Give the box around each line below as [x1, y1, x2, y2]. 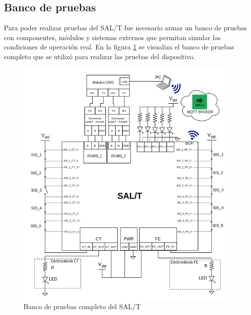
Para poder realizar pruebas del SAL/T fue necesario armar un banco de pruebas [4, 22, 247, 33]
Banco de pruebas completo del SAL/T [23, 301, 141, 311]
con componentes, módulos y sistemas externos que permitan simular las [4, 32, 221, 42]
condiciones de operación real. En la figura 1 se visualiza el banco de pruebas [4, 42, 234, 52]
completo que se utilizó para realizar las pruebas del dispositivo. [4, 51, 195, 61]
